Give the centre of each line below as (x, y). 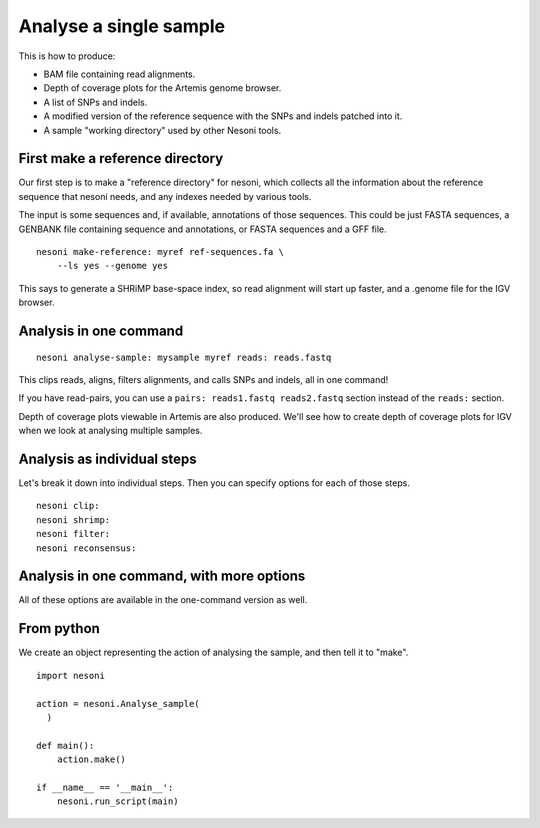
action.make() (91, 759)
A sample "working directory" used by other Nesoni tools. (162, 130)
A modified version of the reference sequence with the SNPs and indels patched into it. (223, 116)
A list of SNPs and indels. (95, 102)
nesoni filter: (73, 534)
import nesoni (70, 675)
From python (59, 628)
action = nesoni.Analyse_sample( (118, 703)
